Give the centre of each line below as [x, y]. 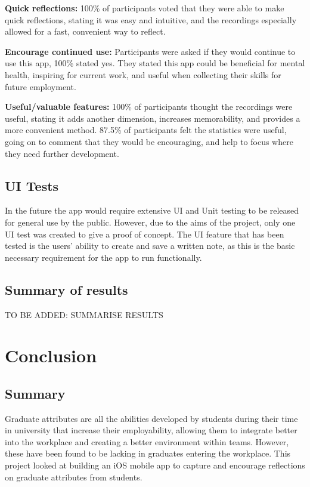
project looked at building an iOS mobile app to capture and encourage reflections [155, 465]
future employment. [41, 86]
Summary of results [66, 289]
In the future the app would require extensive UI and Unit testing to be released [152, 210]
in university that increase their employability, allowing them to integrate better [151, 430]
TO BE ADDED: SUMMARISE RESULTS [84, 314]
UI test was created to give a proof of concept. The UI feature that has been [145, 234]
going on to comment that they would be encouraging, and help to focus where [149, 141]
